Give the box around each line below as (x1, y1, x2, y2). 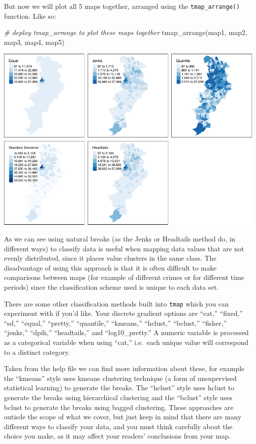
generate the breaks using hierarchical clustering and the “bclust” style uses (4, 392, 232, 402)
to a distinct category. (4, 346, 70, 357)
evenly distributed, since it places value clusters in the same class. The (4, 253, 217, 263)
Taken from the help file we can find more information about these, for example (4, 363, 245, 374)
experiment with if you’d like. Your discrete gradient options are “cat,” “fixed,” (4, 308, 243, 318)
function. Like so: (4, 10, 56, 21)
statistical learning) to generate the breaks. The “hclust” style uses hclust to (4, 382, 234, 393)
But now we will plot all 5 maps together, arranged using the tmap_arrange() (4, 1, 240, 11)
